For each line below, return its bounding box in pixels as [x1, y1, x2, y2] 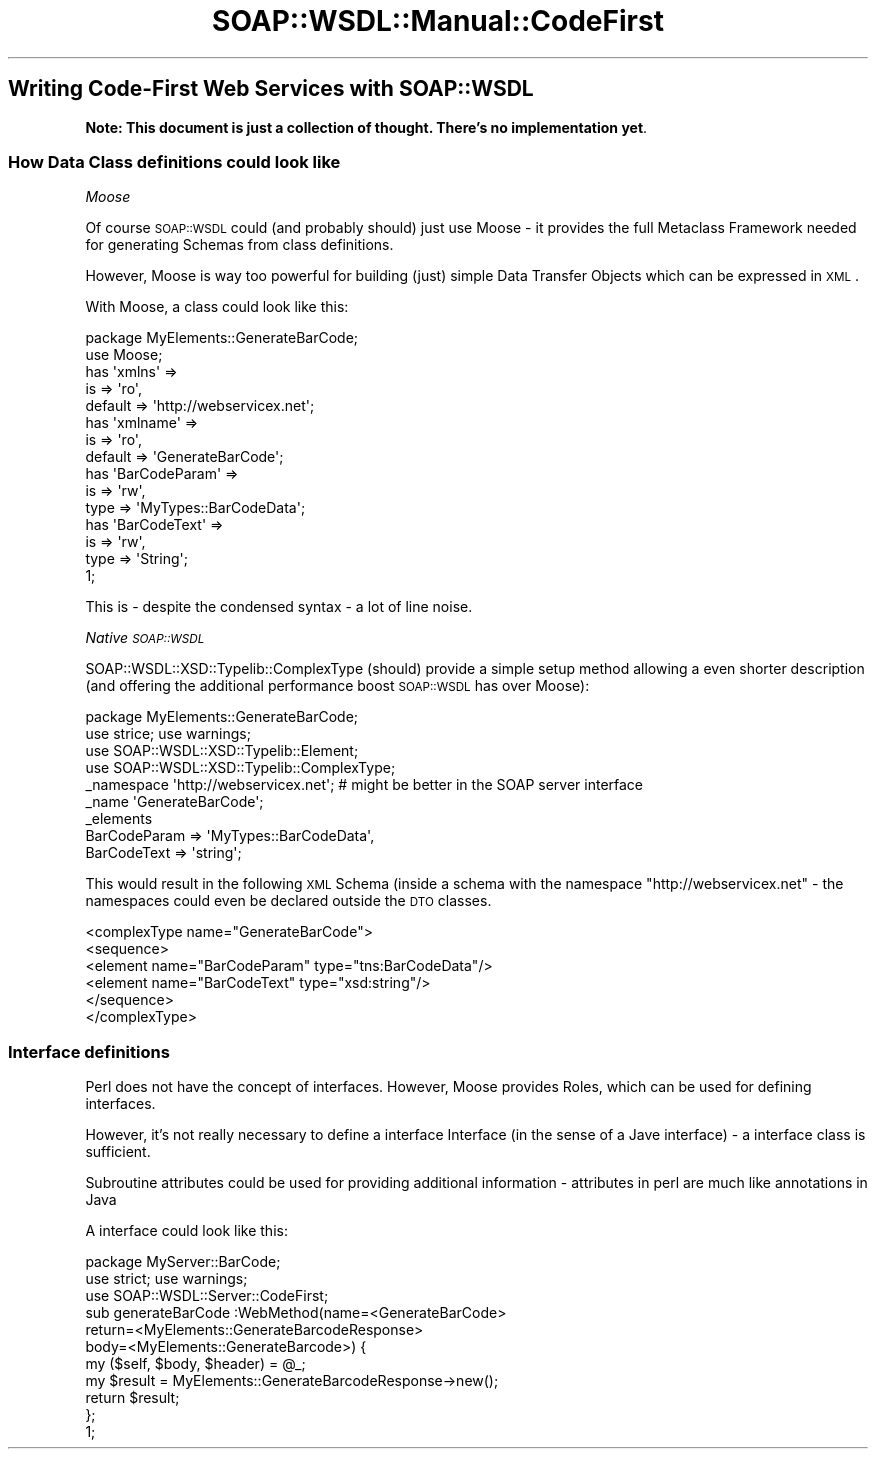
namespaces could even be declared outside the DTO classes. [85, 892, 492, 910]
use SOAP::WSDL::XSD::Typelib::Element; [85, 742, 359, 760]
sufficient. [85, 1143, 151, 1161]
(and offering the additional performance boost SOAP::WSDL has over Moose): [85, 677, 590, 695]
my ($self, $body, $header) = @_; [85, 1355, 306, 1373]
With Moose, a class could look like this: [85, 298, 349, 316]
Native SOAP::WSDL [85, 629, 205, 647]
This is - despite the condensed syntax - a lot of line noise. [85, 598, 473, 616]
